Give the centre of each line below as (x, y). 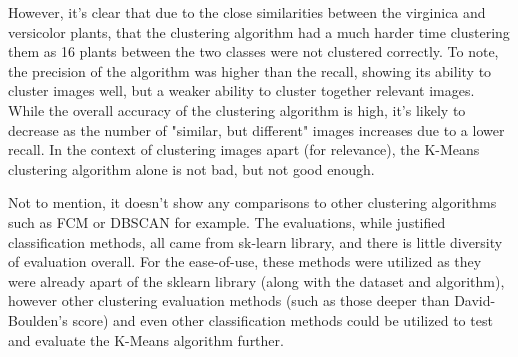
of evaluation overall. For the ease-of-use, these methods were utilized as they (245, 261)
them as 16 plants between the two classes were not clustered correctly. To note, (253, 51)
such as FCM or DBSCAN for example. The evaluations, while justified (227, 221)
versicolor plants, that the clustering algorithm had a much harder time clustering (259, 31)
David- (475, 300)
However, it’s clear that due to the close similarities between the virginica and (247, 12)
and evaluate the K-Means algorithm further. (146, 339)
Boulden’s (38, 319)
